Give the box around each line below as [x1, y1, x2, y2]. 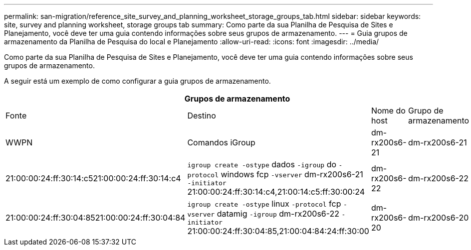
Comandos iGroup [187, 137, 255, 147]
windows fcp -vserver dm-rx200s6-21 [221, 169, 363, 179]
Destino [187, 111, 216, 121]
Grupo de [408, 106, 444, 116]
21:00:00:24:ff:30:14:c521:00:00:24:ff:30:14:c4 [5, 173, 181, 183]
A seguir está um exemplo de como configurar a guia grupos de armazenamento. [4, 77, 271, 85]
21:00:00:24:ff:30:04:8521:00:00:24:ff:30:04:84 [5, 212, 186, 223]
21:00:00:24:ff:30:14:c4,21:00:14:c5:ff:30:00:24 [187, 187, 365, 197]
